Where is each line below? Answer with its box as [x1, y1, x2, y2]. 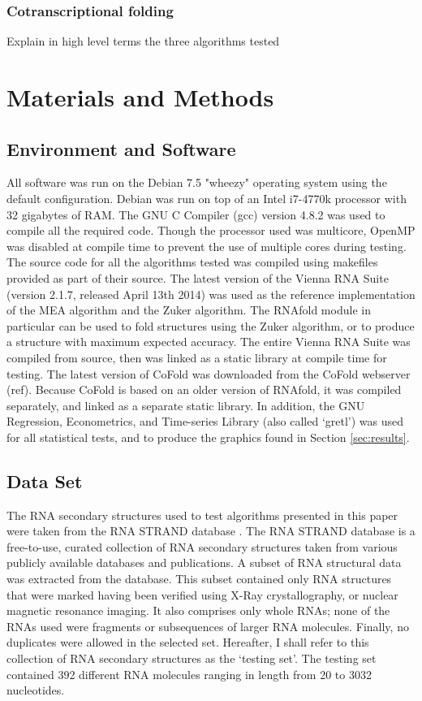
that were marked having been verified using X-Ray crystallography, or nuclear [6, 586, 398, 603]
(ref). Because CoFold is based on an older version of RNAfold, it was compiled [6, 381, 402, 398]
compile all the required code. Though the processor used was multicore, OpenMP [6, 222, 416, 239]
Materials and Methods [6, 80, 274, 113]
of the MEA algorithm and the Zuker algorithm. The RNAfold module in [6, 301, 371, 318]
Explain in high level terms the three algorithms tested [6, 32, 280, 50]
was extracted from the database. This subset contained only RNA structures [6, 570, 392, 587]
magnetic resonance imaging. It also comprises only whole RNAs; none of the [6, 602, 390, 619]
